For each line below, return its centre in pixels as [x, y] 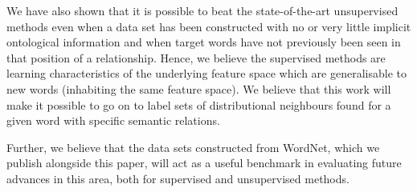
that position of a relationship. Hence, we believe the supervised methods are [196, 57]
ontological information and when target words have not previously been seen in [204, 42]
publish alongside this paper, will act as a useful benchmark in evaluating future [204, 163]
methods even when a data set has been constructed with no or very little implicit [209, 26]
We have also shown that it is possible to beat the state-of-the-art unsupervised [202, 10]
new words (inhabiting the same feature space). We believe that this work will [199, 88]
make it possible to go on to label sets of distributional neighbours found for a [199, 104]
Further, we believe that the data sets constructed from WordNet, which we [193, 147]
